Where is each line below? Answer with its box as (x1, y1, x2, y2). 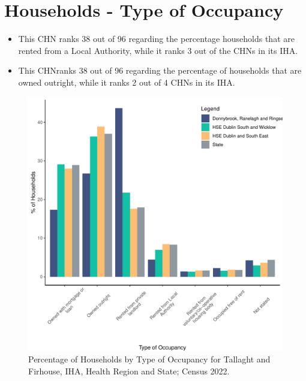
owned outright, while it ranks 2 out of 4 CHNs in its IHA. (18, 75, 235, 88)
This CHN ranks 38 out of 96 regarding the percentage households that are (18, 32, 295, 45)
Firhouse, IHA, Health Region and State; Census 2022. (28, 364, 230, 377)
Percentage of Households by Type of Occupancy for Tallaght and (28, 353, 271, 365)
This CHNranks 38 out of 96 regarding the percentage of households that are (18, 64, 302, 77)
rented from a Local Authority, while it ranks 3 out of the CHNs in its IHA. (18, 44, 298, 56)
